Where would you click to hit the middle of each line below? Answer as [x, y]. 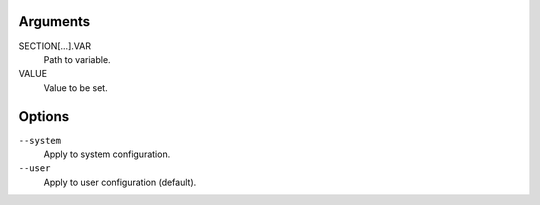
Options [44, 116]
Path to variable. [77, 59]
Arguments [54, 21]
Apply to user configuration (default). [120, 182]
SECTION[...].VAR [55, 46]
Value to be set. [76, 87]
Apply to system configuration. [107, 154]
